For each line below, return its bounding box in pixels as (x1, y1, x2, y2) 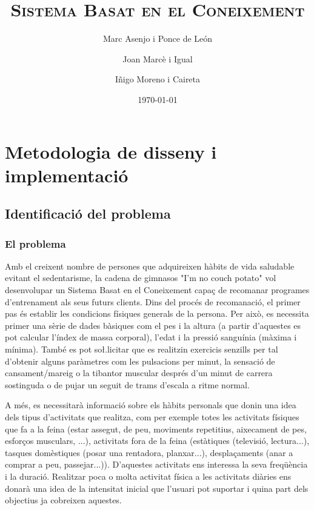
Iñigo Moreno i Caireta (115, 73, 201, 85)
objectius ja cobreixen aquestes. (5, 494, 122, 506)
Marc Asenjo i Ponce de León (102, 32, 213, 45)
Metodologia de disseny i (5, 139, 217, 164)
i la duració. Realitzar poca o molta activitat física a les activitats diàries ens (5, 469, 292, 482)
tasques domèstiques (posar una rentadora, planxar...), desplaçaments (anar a (5, 446, 293, 459)
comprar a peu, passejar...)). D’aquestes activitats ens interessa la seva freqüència (5, 458, 308, 471)
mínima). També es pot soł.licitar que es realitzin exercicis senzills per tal (5, 343, 278, 356)
